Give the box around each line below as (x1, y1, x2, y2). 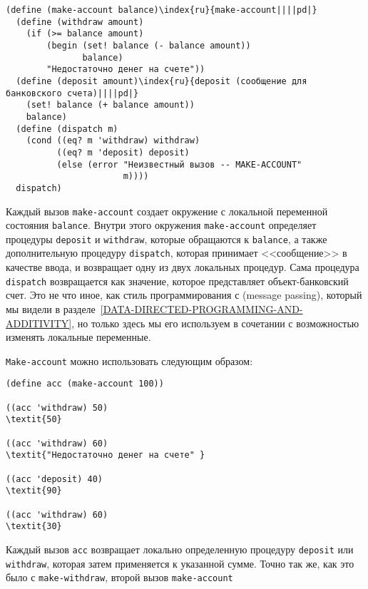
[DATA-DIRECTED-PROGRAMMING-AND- (100, 301, 303, 316)
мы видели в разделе (6, 301, 96, 316)
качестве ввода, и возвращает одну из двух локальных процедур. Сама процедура (6, 260, 359, 275)
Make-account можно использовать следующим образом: (6, 353, 253, 368)
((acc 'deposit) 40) (6, 473, 103, 484)
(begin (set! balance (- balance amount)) (46, 40, 251, 51)
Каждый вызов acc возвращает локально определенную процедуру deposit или (6, 541, 354, 556)
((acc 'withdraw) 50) (6, 402, 108, 413)
